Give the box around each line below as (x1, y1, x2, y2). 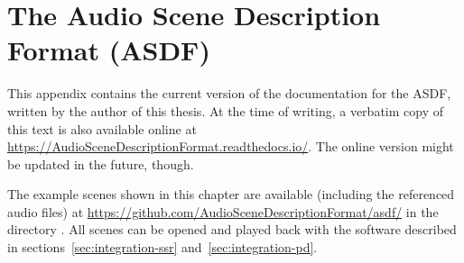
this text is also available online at (7, 119, 197, 138)
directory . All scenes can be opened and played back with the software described (7, 220, 457, 239)
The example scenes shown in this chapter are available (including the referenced (7, 185, 455, 204)
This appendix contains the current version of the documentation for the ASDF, (7, 84, 451, 103)
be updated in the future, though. (7, 154, 194, 173)
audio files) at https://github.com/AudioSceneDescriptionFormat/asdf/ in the (7, 202, 439, 221)
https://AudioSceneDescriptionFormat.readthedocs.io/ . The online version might (7, 137, 454, 156)
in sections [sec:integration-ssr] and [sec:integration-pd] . (7, 238, 318, 257)
